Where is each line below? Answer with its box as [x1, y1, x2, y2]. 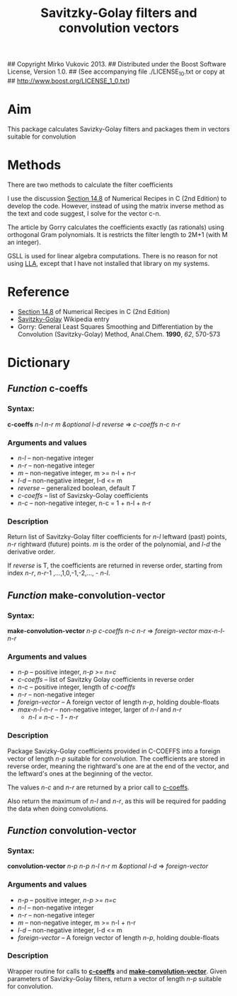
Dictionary [7, 354, 71, 371]
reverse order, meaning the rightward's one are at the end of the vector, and [7, 762, 229, 770]
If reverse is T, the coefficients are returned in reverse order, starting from [7, 561, 223, 570]
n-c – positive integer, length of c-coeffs [17, 683, 136, 691]
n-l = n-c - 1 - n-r [28, 713, 79, 722]
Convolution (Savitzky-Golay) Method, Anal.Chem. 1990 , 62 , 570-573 [17, 330, 221, 338]
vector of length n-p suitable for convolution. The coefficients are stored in [7, 754, 225, 763]
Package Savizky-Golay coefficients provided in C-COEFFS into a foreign [7, 746, 221, 755]
